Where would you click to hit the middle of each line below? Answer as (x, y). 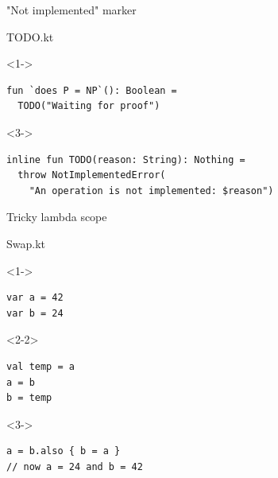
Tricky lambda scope (57, 217)
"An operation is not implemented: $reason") (151, 190)
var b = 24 (35, 313)
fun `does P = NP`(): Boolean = (92, 90)
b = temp (29, 398)
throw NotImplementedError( (92, 175)
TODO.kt (30, 36)
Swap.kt (26, 243)
